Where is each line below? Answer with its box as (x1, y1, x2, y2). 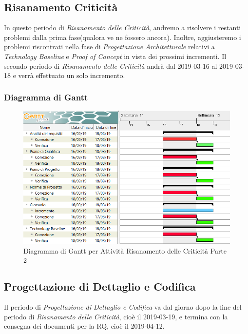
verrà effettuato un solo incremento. (18, 70, 125, 80)
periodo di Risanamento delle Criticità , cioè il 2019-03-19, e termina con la (4, 311, 228, 321)
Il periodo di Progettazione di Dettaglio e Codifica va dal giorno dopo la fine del (4, 301, 242, 312)
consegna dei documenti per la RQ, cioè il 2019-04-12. (4, 321, 165, 331)
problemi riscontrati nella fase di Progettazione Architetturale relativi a (4, 41, 215, 52)
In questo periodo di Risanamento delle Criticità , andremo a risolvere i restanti (4, 22, 241, 33)
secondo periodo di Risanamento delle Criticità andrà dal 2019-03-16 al (4, 60, 217, 71)
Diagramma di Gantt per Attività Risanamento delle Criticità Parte (23, 245, 227, 255)
